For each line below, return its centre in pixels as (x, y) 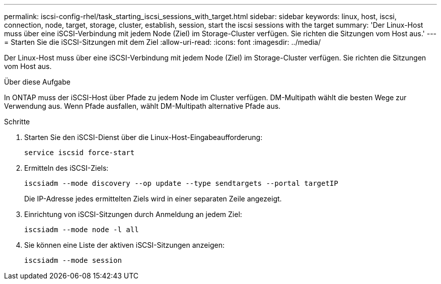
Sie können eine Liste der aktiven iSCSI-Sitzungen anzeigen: (124, 245)
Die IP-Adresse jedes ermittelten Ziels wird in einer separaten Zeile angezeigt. (153, 199)
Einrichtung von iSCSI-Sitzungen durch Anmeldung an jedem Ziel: (133, 214)
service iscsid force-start (80, 153)
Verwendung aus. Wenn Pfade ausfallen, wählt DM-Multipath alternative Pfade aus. (142, 106)
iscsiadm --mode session (73, 260)
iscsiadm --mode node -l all (82, 230)
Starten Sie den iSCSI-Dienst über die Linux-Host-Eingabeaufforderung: (143, 137)
